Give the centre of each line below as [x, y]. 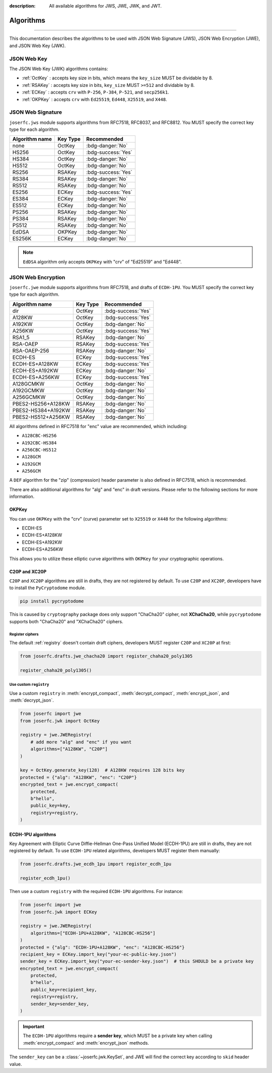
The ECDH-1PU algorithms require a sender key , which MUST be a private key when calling [118, 1036]
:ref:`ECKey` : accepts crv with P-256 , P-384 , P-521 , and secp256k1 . [95, 92]
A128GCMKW [28, 384]
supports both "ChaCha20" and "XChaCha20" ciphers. [66, 621]
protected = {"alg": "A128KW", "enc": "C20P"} [78, 777]
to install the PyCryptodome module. [48, 588]
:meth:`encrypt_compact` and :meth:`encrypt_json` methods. [86, 1043]
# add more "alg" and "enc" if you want [81, 742]
